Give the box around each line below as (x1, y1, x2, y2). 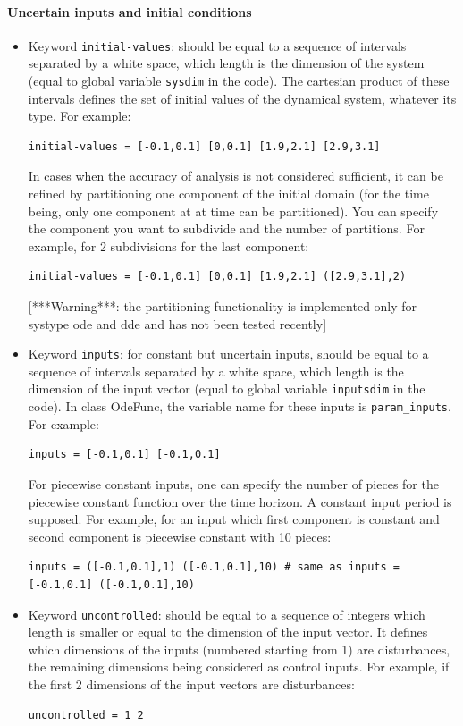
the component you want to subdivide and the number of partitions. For (28, 219, 425, 238)
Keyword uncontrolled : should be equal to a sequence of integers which (28, 604, 425, 623)
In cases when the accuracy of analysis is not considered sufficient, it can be (28, 166, 443, 185)
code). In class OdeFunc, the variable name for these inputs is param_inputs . (28, 397, 451, 416)
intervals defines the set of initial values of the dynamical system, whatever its (28, 89, 457, 107)
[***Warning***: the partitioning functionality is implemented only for (28, 297, 417, 316)
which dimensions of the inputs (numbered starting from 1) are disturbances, (28, 639, 450, 658)
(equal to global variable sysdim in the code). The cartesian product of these (28, 72, 450, 90)
